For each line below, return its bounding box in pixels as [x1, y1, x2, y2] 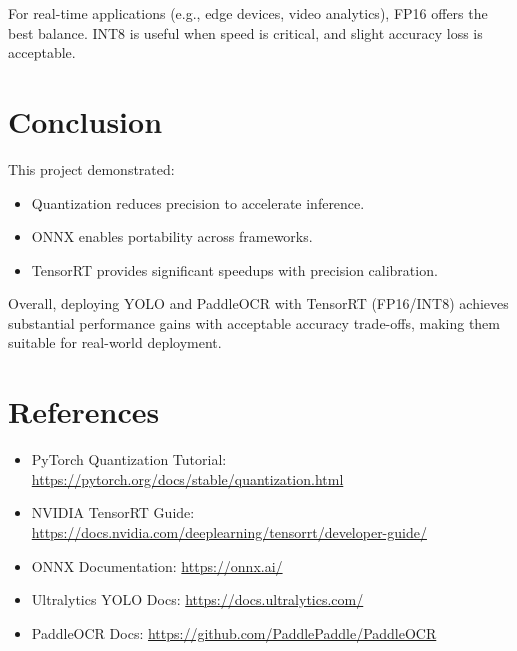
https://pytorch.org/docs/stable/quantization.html [31, 468, 344, 489]
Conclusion [8, 100, 163, 141]
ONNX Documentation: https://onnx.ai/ [31, 555, 283, 576]
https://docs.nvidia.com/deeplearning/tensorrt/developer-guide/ [31, 521, 427, 542]
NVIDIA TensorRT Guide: [31, 502, 195, 523]
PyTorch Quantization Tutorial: [31, 449, 227, 470]
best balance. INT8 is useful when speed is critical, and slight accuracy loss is [8, 22, 483, 43]
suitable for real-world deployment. [8, 332, 222, 353]
